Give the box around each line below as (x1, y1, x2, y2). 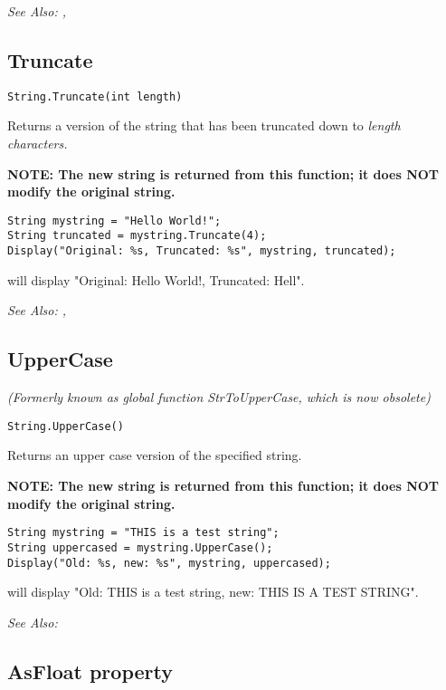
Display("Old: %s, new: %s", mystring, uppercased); (7, 556, 331, 570)
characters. (7, 134, 68, 153)
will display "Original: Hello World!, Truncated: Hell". (7, 270, 305, 289)
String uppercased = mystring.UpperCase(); (7, 541, 273, 554)
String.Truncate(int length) (7, 90, 183, 103)
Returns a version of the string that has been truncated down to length (7, 116, 401, 135)
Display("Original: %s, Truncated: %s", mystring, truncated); (7, 244, 396, 258)
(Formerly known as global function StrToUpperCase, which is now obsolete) (7, 388, 431, 407)
